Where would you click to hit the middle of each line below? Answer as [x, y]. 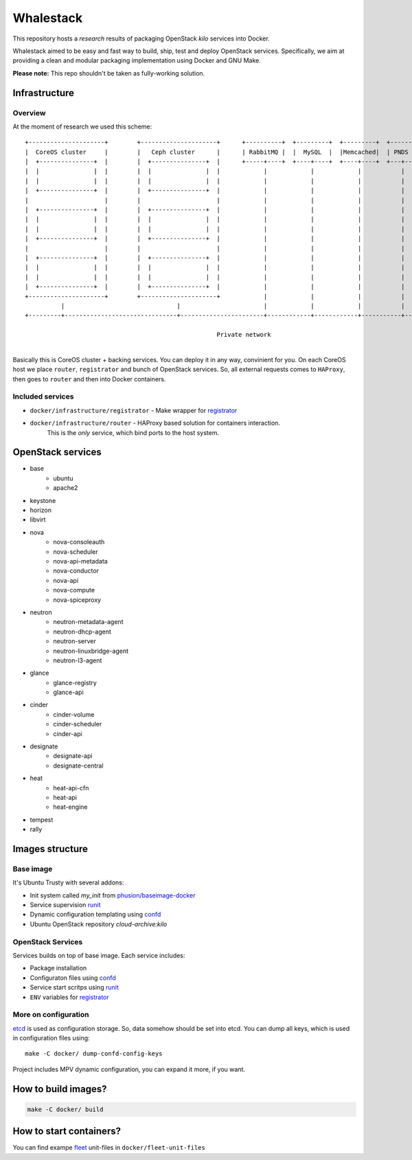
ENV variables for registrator [69, 997]
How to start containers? [67, 1131]
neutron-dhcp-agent [82, 632]
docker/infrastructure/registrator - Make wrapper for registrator [134, 410]
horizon [41, 510]
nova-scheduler [76, 551]
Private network [244, 335]
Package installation [58, 968]
